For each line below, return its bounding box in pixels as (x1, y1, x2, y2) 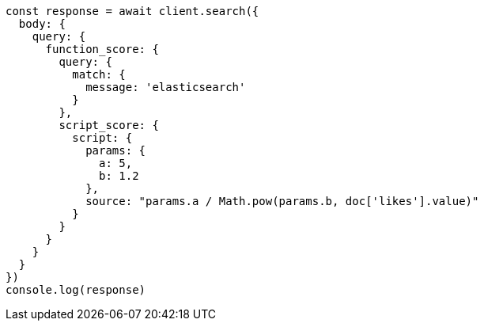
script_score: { (59, 119, 159, 131)
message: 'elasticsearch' (85, 81, 246, 93)
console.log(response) (6, 283, 146, 296)
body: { (18, 17, 66, 30)
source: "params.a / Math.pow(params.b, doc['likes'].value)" (85, 195, 479, 207)
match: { (72, 68, 126, 81)
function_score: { (45, 43, 159, 55)
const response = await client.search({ (6, 5, 259, 17)
